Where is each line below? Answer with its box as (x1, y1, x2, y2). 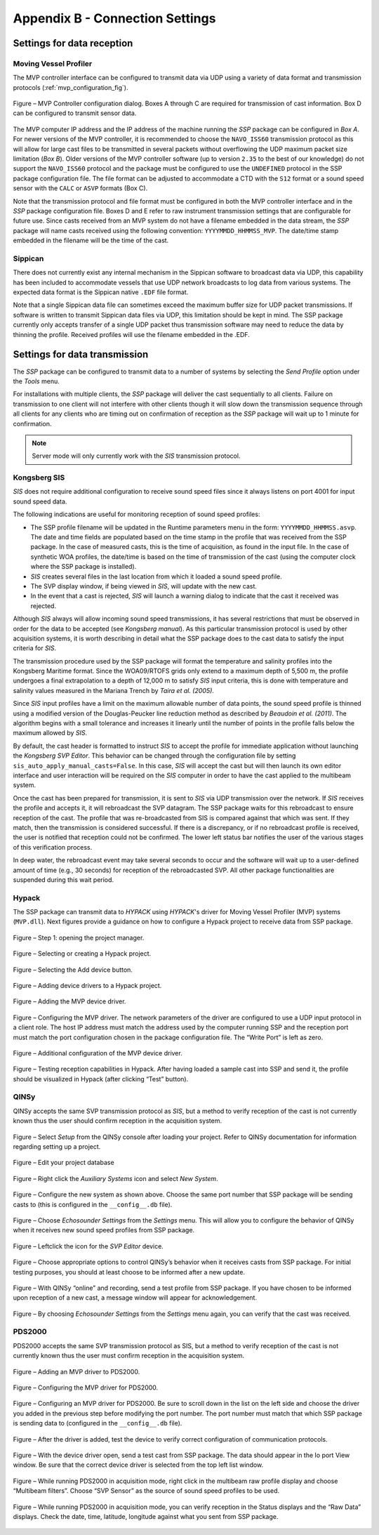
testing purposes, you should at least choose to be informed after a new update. (13, 1267, 246, 1276)
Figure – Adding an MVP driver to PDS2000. (13, 1367, 140, 1376)
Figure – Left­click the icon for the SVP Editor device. (13, 1241, 164, 1250)
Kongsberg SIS (13, 473, 65, 482)
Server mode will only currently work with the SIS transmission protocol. (32, 452, 241, 460)
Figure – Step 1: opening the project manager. (13, 933, 145, 942)
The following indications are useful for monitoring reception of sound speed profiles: (13, 510, 260, 519)
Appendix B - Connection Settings (13, 11, 216, 26)
